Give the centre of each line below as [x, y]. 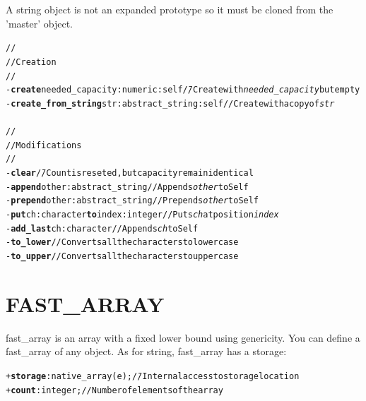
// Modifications [44, 145]
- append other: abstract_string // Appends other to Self [127, 187]
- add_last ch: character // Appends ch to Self [102, 228]
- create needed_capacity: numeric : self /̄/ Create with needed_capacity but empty [183, 90]
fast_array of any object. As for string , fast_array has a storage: [146, 351]
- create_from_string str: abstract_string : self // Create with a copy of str [170, 103]
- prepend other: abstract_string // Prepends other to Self [132, 201]
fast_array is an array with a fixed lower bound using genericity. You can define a [183, 337]
